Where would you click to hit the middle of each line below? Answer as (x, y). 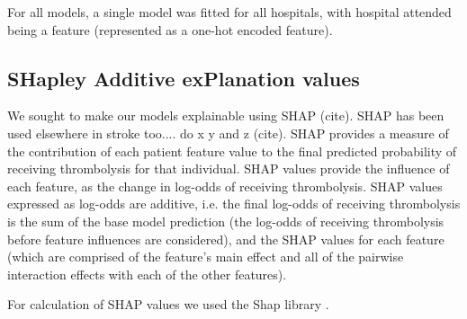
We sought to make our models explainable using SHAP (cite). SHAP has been (226, 115)
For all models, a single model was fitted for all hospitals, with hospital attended (229, 12)
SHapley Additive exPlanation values (184, 78)
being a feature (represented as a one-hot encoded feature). (170, 29)
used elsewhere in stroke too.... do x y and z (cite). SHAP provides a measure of (228, 133)
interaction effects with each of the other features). (147, 274)
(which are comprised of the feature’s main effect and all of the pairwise (206, 257)
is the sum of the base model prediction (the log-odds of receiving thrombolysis (226, 221)
